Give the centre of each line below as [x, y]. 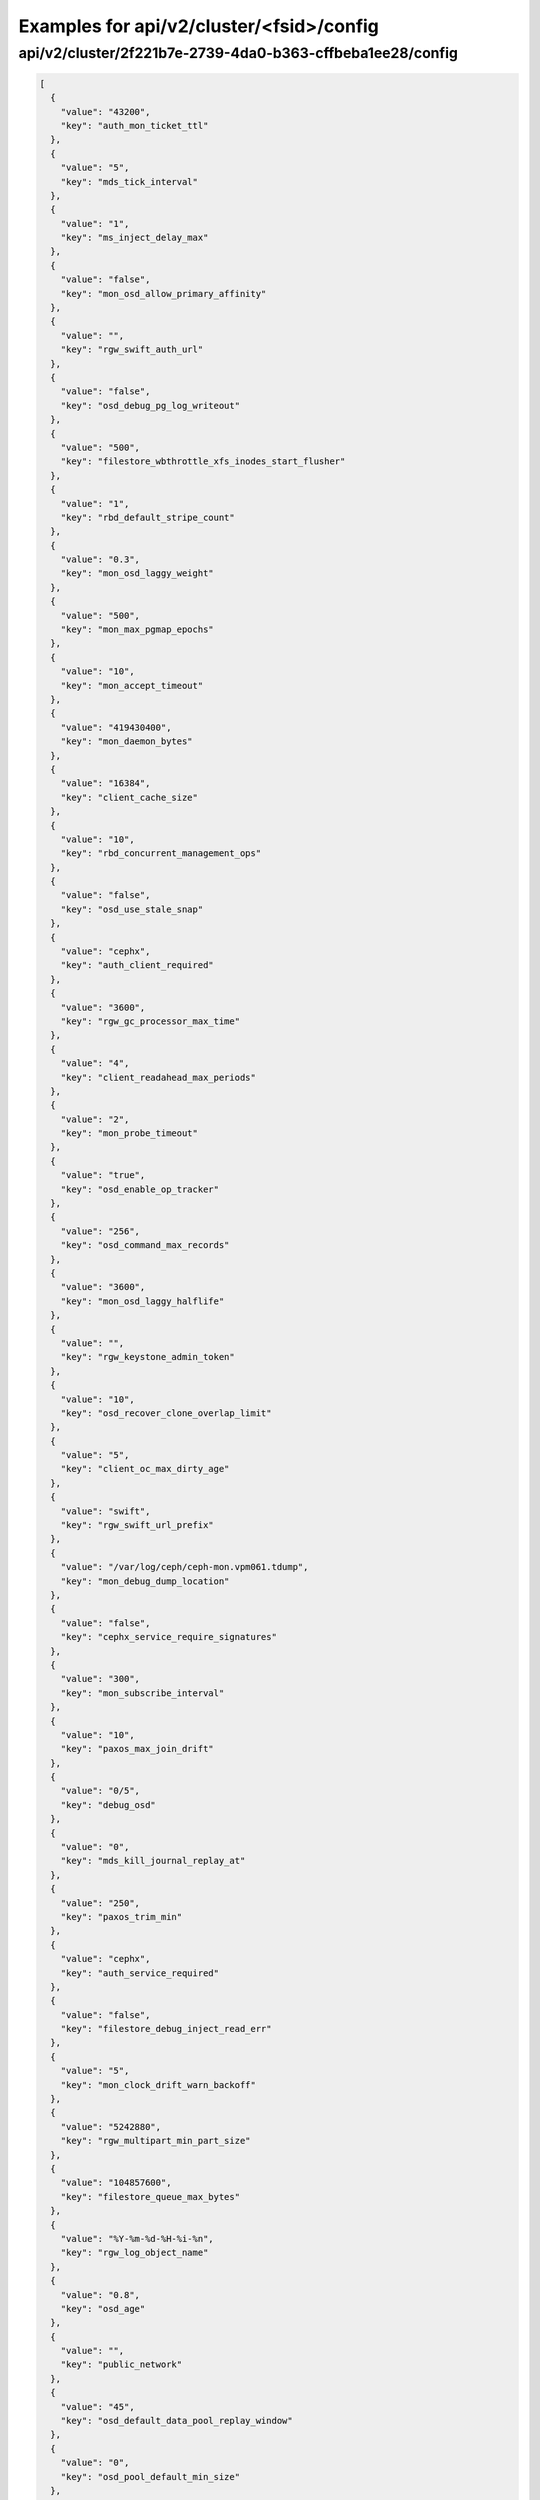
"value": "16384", [105, 783]
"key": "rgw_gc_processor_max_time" [150, 1021]
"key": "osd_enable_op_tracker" [140, 1189]
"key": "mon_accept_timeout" [132, 685]
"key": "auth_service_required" [140, 1973]
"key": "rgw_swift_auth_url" [132, 349]
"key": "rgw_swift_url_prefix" [137, 1525]
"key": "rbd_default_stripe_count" [147, 517]
